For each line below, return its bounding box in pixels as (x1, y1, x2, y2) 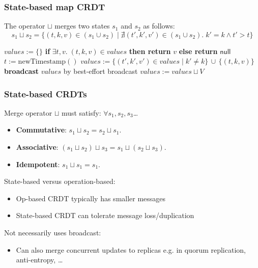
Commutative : (16, 124, 67, 135)
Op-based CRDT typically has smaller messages (16, 193, 166, 203)
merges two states (54, 20, 110, 31)
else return (179, 45, 218, 56)
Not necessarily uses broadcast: (4, 227, 101, 237)
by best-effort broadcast (63, 66, 138, 76)
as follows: (143, 20, 175, 31)
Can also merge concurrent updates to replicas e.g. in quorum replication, (16, 244, 246, 255)
